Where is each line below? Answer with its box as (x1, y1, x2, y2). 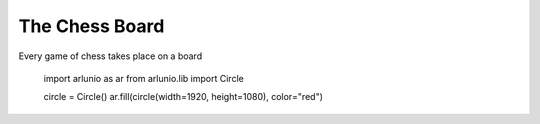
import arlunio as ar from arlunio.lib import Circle (43, 72, 244, 84)
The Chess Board (18, 15, 165, 37)
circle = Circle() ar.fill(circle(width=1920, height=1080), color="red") (43, 91, 324, 103)
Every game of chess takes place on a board (18, 50, 203, 62)
